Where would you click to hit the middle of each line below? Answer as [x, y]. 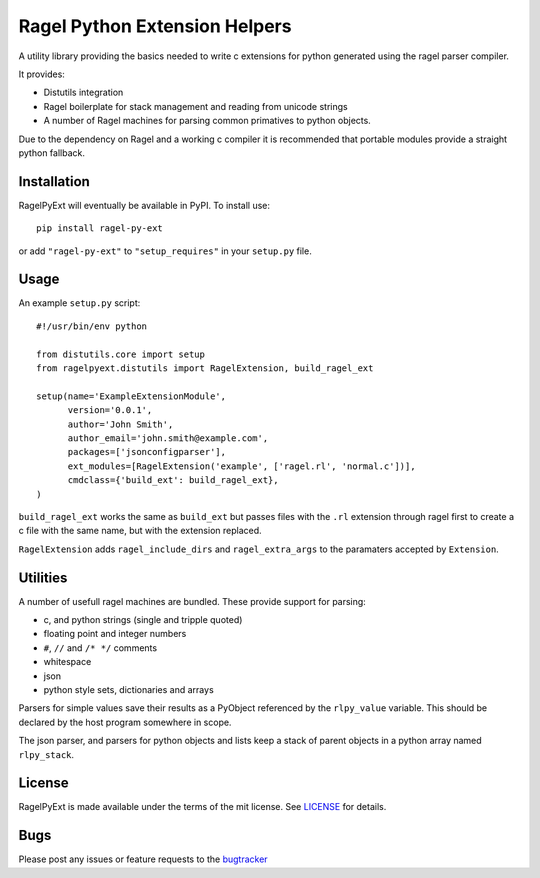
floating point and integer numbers [115, 634]
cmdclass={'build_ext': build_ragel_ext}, [173, 480]
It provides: [41, 74]
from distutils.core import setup [120, 354]
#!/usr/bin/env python [92, 326]
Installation [54, 181]
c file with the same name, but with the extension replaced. [140, 531]
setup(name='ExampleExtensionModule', [131, 396]
